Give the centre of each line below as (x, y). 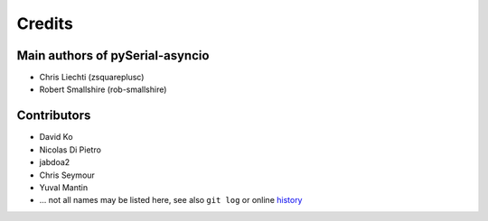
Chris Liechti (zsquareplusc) (92, 78)
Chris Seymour (67, 175)
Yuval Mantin (64, 187)
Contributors (54, 116)
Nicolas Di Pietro (70, 150)
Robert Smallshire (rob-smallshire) (103, 89)
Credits (45, 23)
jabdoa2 (55, 162)
